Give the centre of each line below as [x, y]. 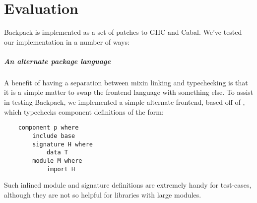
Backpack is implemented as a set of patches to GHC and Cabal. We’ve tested [123, 32]
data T [57, 153]
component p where [48, 128]
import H [61, 169]
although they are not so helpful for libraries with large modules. [103, 194]
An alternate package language [57, 61]
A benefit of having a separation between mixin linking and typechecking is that [126, 82]
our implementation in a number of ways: [67, 41]
